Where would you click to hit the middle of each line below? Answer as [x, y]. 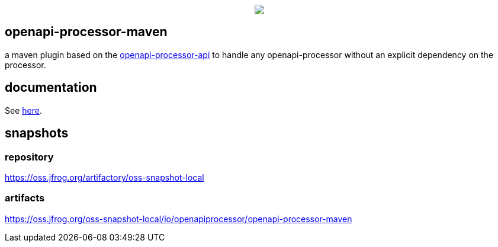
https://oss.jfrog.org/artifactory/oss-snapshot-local [105, 177]
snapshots [37, 133]
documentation [51, 88]
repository [29, 157]
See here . [23, 110]
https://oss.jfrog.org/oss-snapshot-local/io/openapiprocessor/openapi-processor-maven [179, 219]
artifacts [25, 198]
